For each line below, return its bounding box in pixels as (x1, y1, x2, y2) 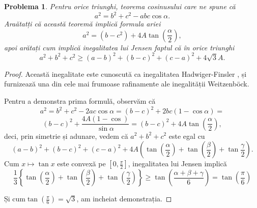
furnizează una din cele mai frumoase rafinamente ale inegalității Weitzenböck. (4, 78, 249, 89)
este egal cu (168, 130, 205, 141)
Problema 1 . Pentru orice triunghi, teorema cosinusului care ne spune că (4, 1, 236, 11)
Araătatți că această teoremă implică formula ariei (4, 18, 161, 29)
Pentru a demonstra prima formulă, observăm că (4, 95, 156, 106)
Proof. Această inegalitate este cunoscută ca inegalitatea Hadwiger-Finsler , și (4, 68, 247, 79)
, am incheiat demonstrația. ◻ (76, 193, 172, 204)
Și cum (4, 193, 25, 204)
